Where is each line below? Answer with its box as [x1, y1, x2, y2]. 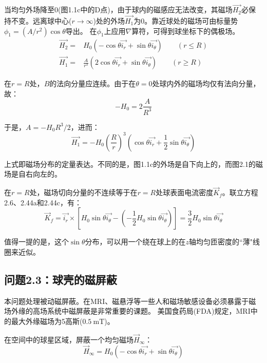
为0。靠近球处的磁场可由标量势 [133, 15, 238, 26]
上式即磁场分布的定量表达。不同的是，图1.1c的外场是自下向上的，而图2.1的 [4, 158, 256, 169]
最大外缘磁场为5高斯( [11, 315, 83, 326]
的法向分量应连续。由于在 [49, 78, 136, 89]
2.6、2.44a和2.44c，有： [4, 197, 82, 207]
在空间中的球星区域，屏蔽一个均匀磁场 [4, 334, 133, 345]
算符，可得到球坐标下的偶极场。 [131, 25, 240, 36]
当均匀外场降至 [4, 4, 54, 15]
